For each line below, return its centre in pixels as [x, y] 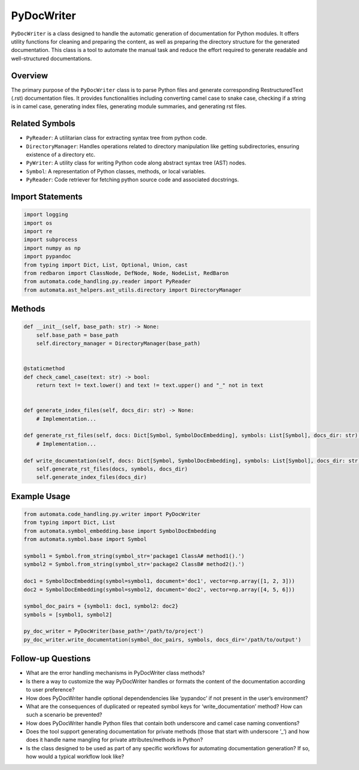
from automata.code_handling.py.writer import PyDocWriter [112, 514]
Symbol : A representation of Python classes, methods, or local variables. [116, 171]
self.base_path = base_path [77, 335]
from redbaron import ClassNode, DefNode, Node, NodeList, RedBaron [126, 273]
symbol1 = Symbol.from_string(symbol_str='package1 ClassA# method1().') [134, 556]
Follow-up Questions [51, 659]
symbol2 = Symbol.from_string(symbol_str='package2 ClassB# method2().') [134, 564]
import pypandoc [48, 256]
